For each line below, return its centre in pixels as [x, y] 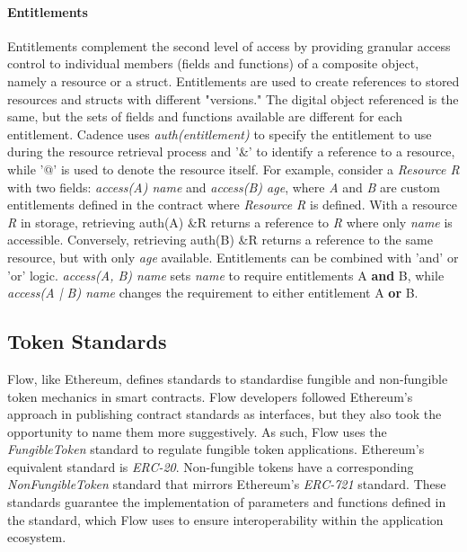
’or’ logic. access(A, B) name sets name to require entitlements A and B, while [226, 275]
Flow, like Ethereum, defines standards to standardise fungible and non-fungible [228, 378]
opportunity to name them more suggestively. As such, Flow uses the [197, 431]
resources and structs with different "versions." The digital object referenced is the [233, 98]
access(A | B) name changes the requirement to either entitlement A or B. [213, 293]
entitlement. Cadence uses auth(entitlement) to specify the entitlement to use [220, 134]
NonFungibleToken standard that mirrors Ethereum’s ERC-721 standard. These [227, 484]
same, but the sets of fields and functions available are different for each [205, 116]
